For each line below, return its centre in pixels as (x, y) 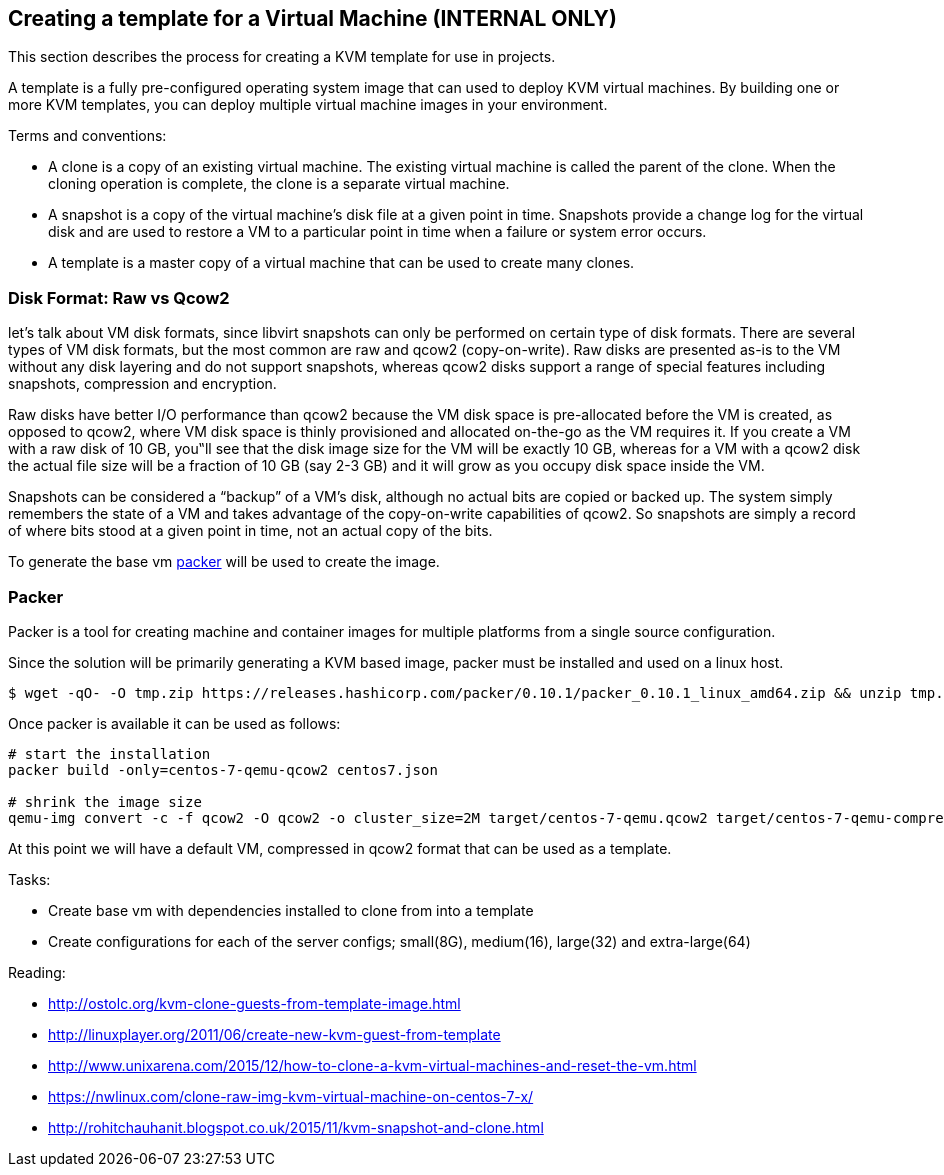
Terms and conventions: (87, 136)
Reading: (37, 972)
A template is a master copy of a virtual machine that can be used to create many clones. (341, 263)
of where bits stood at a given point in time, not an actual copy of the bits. (250, 531)
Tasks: (29, 879)
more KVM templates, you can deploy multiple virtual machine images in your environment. (308, 105)
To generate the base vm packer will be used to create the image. (224, 562)
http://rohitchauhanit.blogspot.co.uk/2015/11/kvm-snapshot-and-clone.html (296, 1127)
